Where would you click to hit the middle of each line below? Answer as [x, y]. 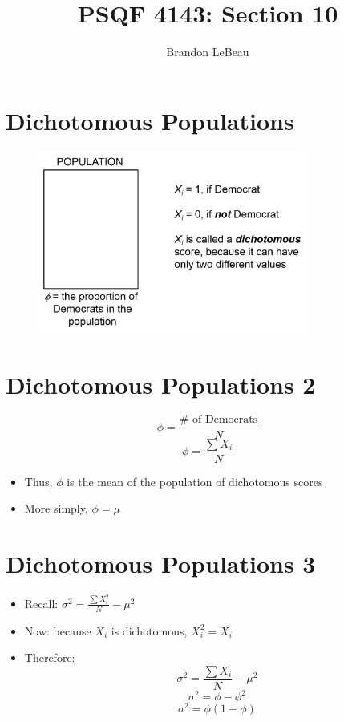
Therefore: [50, 657]
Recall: [41, 603]
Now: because [58, 630]
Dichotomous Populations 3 [161, 563]
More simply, [56, 508]
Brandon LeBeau [208, 52]
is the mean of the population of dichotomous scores [195, 481]
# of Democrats [219, 420]
